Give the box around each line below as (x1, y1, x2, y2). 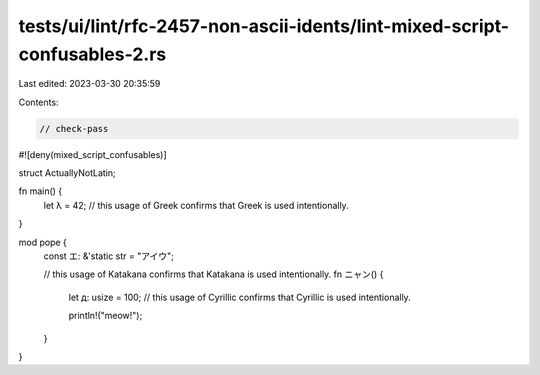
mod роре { (18, 236, 67, 248)
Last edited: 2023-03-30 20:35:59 (18, 78, 161, 90)
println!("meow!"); (68, 310, 143, 322)
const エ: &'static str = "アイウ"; (43, 250, 175, 262)
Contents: (18, 96, 59, 108)
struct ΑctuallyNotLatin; (18, 167, 116, 179)
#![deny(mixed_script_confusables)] (18, 148, 167, 160)
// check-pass (39, 123, 109, 134)
